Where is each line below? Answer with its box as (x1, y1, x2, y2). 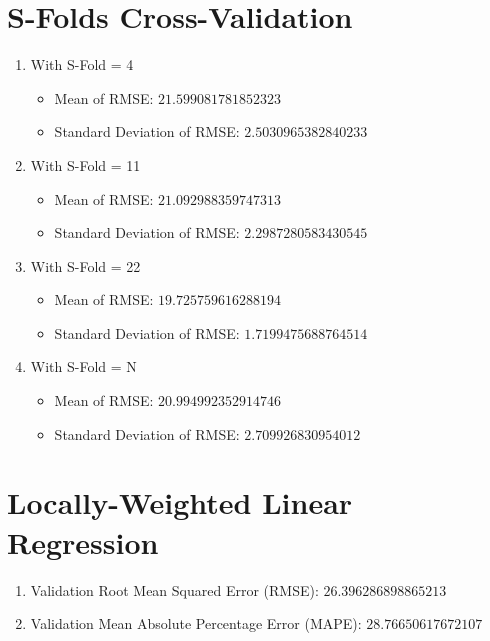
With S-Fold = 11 (30, 154, 141, 175)
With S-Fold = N (30, 356, 137, 377)
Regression (7, 521, 159, 562)
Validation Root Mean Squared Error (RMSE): (30, 579, 319, 600)
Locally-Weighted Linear (7, 482, 353, 523)
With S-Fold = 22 (30, 255, 141, 276)
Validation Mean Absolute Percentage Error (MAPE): (30, 613, 362, 634)
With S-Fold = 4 (30, 54, 134, 75)
